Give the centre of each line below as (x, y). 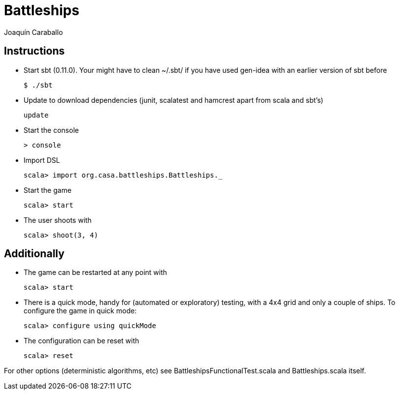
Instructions (34, 51)
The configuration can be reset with (82, 341)
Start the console (51, 130)
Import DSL (42, 160)
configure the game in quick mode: (80, 311)
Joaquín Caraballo (33, 32)
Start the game (48, 190)
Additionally (34, 254)
